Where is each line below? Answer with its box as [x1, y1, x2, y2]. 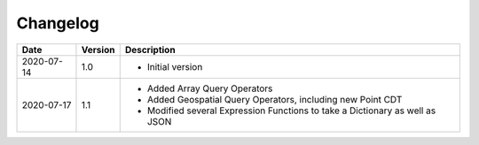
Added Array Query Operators [146, 82, 273, 95]
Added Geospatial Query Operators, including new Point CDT [146, 93, 403, 105]
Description [124, 43, 177, 56]
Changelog [16, 13, 99, 33]
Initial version [146, 60, 203, 72]
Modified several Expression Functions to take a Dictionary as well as [146, 104, 436, 117]
